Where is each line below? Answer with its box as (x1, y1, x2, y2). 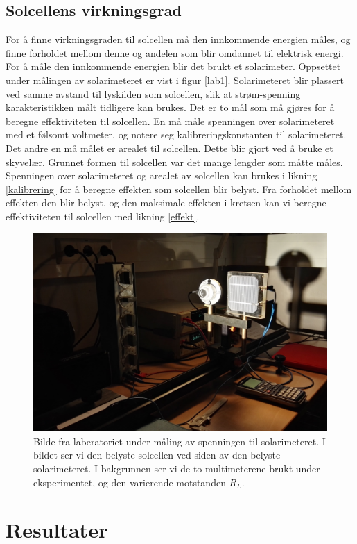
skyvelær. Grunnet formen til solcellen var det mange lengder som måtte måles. (6, 154, 343, 169)
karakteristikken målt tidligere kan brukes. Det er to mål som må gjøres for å (6, 100, 335, 115)
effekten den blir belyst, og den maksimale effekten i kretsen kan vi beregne (6, 195, 326, 210)
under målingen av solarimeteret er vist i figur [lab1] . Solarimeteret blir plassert (6, 72, 344, 87)
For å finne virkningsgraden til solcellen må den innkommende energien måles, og (6, 32, 351, 47)
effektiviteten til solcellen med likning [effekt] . (6, 208, 200, 223)
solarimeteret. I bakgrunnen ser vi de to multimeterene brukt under (33, 461, 320, 475)
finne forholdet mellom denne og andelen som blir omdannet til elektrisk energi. (6, 45, 344, 60)
